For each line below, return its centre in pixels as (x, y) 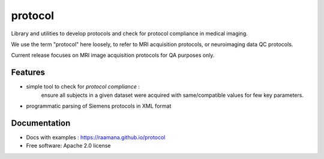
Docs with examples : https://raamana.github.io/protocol (96, 137)
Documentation (41, 123)
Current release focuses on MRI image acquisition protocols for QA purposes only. (113, 55)
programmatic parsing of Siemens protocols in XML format (99, 106)
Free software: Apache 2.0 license (68, 146)
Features (28, 73)
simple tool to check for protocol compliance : (83, 87)
